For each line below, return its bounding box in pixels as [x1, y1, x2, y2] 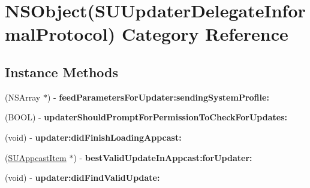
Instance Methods [5, 62, 118, 81]
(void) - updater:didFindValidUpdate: [5, 171, 160, 184]
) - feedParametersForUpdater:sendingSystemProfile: [47, 90, 269, 103]
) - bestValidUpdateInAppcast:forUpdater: [73, 151, 252, 163]
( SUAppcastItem [5, 151, 67, 163]
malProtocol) [5, 22, 116, 46]
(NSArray [5, 90, 41, 103]
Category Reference [121, 22, 288, 46]
